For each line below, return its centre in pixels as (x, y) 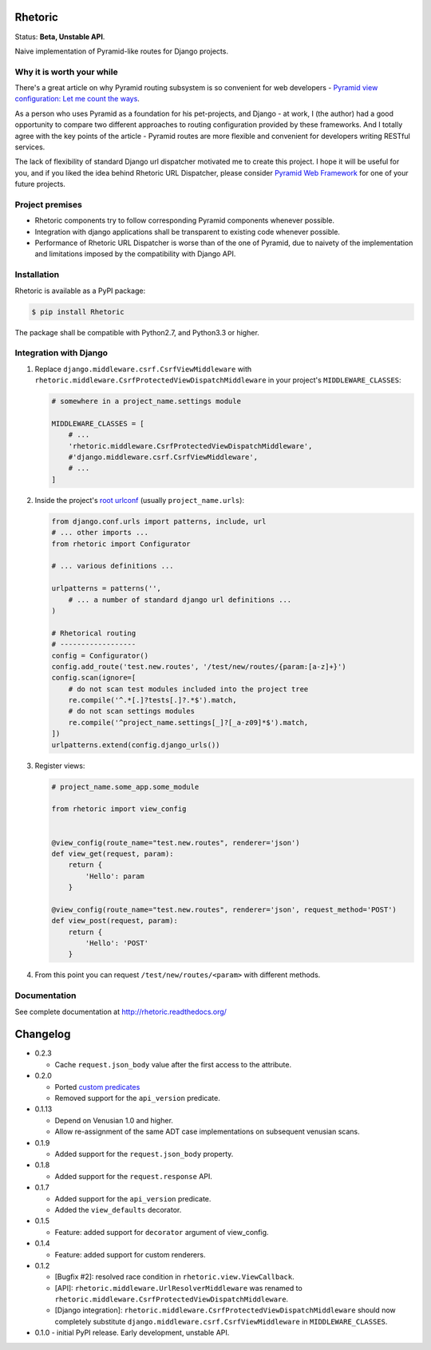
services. (30, 147)
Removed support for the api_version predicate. (138, 1099)
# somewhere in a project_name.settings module (146, 402)
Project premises (49, 204)
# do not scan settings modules (132, 711)
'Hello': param (115, 876)
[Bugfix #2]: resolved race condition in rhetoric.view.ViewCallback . (174, 1277)
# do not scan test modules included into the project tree (188, 689)
